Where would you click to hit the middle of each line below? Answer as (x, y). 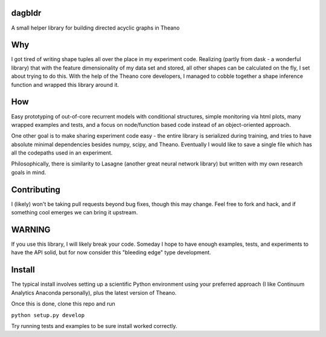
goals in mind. (29, 172)
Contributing (36, 189)
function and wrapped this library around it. (65, 85)
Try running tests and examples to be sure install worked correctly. (94, 326)
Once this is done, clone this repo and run (63, 304)
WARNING (31, 229)
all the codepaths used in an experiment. (62, 153)
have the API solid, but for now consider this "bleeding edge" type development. (111, 252)
